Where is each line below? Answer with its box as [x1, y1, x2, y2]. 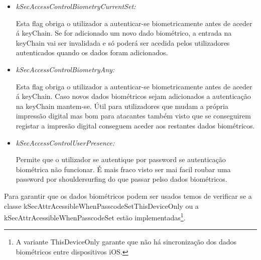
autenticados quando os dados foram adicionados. [16, 47, 168, 58]
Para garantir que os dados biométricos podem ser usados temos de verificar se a [4, 190, 252, 201]
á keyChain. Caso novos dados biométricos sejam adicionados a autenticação [16, 91, 251, 101]
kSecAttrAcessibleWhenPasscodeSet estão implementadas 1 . [4, 211, 186, 222]
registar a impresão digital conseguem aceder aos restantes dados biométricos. [16, 120, 255, 131]
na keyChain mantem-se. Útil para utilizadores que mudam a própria [16, 100, 228, 111]
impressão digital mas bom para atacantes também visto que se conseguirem [16, 110, 251, 121]
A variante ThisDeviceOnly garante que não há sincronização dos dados [16, 236, 237, 247]
